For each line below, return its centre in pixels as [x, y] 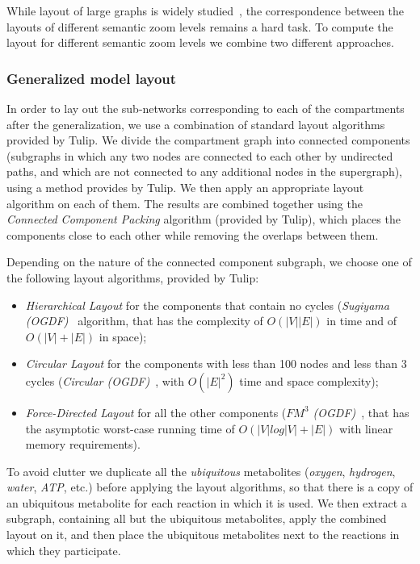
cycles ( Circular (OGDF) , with [105, 380]
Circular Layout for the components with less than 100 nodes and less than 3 [216, 363]
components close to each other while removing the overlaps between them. [193, 234]
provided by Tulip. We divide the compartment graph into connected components [208, 140]
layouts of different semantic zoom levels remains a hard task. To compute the [200, 26]
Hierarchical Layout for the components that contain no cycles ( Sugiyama [207, 305]
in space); [123, 336]
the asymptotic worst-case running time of [130, 428]
